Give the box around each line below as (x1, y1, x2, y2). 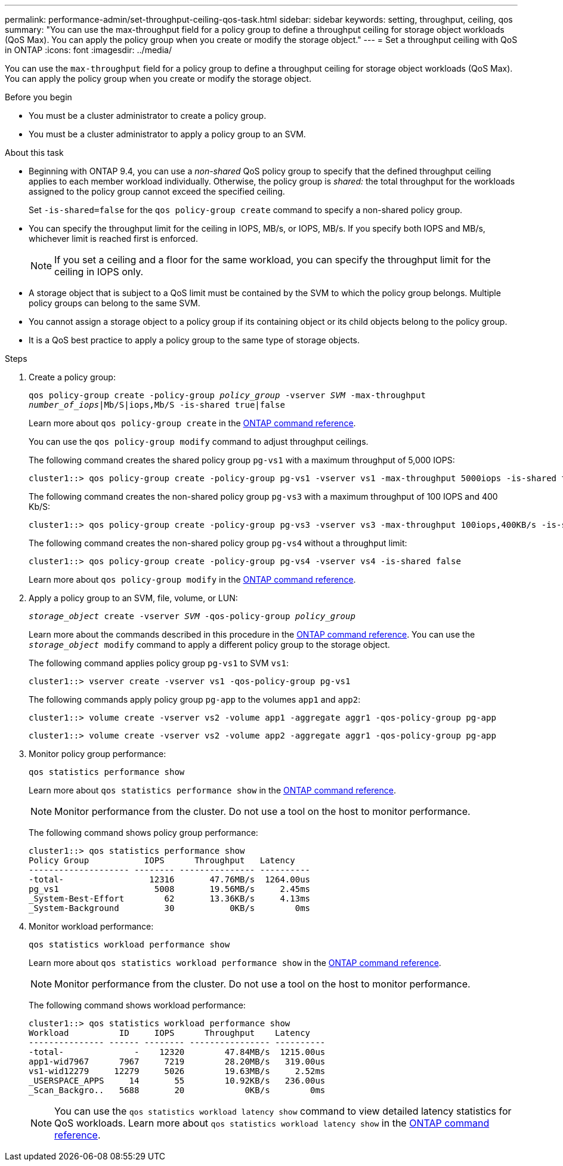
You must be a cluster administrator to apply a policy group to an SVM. (29, 129, 306, 139)
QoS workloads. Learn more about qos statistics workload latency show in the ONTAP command (54, 1117, 490, 1129)
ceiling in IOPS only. (54, 266, 144, 278)
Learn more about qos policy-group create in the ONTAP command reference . (29, 418, 356, 428)
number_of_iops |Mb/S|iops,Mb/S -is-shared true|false (29, 400, 285, 410)
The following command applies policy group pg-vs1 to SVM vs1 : (29, 658, 289, 668)
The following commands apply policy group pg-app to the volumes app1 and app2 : (29, 694, 361, 704)
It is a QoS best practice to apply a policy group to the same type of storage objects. (29, 335, 360, 345)
